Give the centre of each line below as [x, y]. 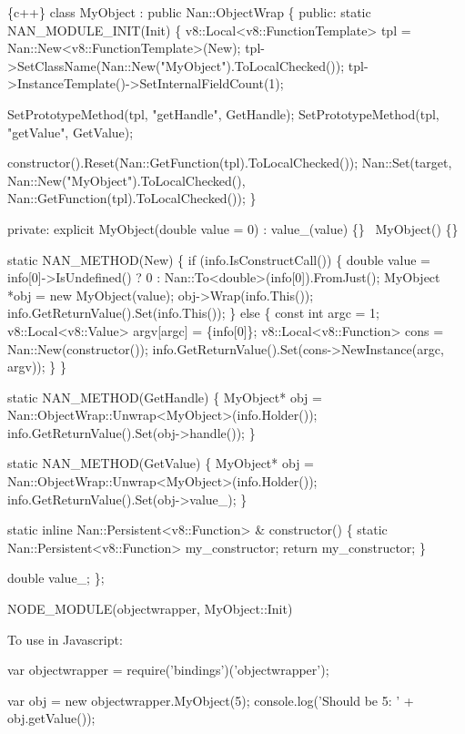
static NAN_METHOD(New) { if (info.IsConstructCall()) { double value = [219, 259]
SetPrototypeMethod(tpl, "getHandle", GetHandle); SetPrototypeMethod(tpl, [223, 113]
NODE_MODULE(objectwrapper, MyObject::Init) [150, 609]
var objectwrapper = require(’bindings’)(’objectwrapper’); [168, 670]
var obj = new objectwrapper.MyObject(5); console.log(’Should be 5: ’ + [211, 700]
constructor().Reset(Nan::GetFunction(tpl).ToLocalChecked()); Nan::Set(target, [230, 163]
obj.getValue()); [51, 718]
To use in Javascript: [65, 639]
